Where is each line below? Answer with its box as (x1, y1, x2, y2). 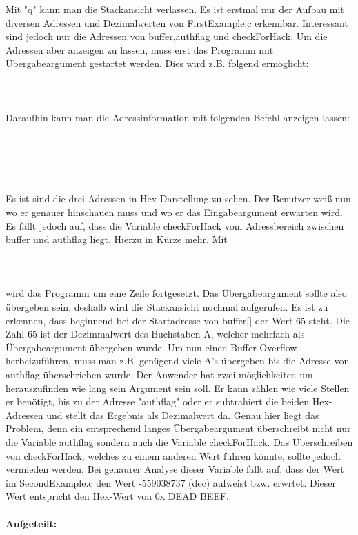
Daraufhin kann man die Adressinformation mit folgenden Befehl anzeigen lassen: (6, 110, 350, 124)
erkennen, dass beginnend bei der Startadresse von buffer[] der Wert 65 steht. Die (6, 313, 350, 327)
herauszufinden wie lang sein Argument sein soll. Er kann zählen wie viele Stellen (6, 380, 350, 395)
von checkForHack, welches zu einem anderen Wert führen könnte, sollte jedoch (6, 448, 341, 463)
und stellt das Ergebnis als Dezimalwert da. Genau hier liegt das (46, 407, 319, 422)
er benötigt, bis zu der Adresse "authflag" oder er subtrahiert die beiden (6, 394, 310, 409)
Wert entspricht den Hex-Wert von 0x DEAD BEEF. (6, 489, 229, 503)
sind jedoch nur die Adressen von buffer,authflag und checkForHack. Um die (6, 29, 328, 43)
